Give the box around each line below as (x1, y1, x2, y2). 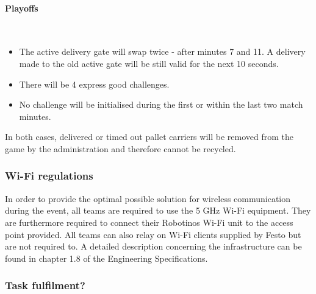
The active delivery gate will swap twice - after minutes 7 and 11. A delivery (19, 45, 306, 58)
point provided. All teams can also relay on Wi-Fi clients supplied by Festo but (5, 228, 301, 240)
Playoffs (5, 1, 38, 14)
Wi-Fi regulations (5, 168, 93, 183)
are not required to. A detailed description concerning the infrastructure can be (5, 240, 302, 253)
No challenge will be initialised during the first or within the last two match (19, 98, 303, 111)
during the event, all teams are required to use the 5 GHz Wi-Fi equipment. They (5, 204, 311, 217)
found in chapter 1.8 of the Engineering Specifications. (5, 251, 208, 264)
